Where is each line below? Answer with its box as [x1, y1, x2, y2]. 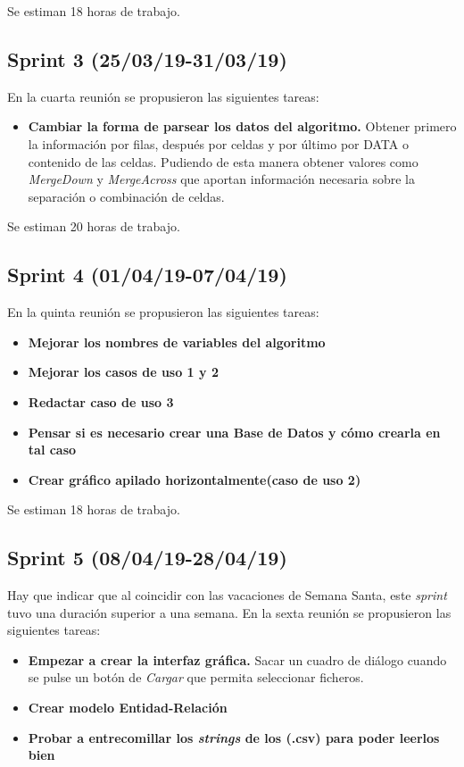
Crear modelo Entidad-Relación [28, 698, 228, 717]
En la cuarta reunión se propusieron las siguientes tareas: [7, 87, 319, 105]
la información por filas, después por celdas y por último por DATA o [28, 134, 409, 153]
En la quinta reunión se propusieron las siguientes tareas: [7, 303, 319, 321]
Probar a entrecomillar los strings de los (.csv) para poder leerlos [28, 728, 440, 746]
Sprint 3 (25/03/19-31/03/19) [7, 45, 287, 72]
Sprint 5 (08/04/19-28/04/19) [7, 544, 287, 571]
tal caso [28, 440, 77, 459]
